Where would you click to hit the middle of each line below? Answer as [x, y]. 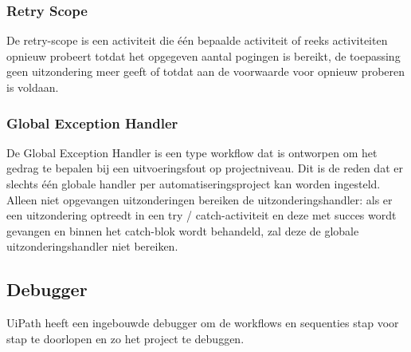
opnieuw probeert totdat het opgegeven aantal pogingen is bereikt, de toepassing [204, 55]
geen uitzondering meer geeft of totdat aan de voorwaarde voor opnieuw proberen [206, 71]
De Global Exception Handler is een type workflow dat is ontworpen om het [192, 152]
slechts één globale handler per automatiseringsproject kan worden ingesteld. [194, 184]
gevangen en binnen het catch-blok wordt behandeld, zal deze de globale [183, 230]
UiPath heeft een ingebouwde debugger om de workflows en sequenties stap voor [203, 323]
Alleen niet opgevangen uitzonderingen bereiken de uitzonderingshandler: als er [200, 199]
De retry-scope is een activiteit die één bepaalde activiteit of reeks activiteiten [197, 40]
